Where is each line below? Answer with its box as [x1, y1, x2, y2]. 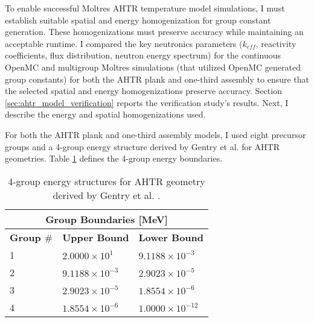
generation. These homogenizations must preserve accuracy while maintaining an [5, 25, 304, 38]
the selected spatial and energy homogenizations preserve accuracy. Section [5, 84, 282, 97]
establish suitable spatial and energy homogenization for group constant [5, 13, 271, 26]
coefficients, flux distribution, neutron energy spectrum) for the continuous [5, 49, 281, 62]
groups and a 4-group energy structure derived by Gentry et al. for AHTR [5, 140, 280, 153]
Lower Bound [138, 230, 204, 244]
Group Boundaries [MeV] [45, 212, 168, 226]
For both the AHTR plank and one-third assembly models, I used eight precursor [5, 128, 306, 140]
